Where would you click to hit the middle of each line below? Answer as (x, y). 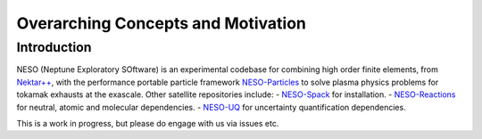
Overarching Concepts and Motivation (162, 23)
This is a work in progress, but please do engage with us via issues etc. (148, 123)
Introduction (54, 47)
